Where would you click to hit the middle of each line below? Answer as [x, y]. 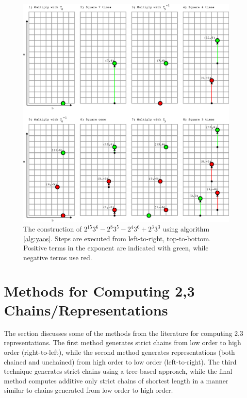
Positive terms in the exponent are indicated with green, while [116, 248]
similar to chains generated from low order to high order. [89, 390]
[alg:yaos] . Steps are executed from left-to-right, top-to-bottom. [117, 238]
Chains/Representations [86, 309]
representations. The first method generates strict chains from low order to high [123, 342]
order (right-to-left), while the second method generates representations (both [120, 352]
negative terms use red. [58, 257]
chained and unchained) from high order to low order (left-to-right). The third [120, 361]
